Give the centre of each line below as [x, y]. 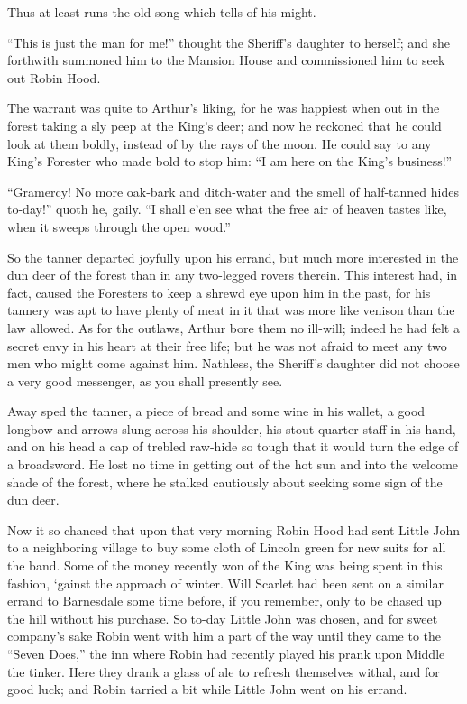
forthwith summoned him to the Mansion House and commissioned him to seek [226, 60]
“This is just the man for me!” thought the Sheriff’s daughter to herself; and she [229, 42]
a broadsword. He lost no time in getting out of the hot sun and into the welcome [233, 464]
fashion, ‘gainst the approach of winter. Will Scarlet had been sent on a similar [225, 583]
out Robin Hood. [54, 77]
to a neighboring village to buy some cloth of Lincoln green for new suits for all [227, 547]
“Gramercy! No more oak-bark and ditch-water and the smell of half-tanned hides [233, 191]
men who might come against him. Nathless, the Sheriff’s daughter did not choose [233, 363]
